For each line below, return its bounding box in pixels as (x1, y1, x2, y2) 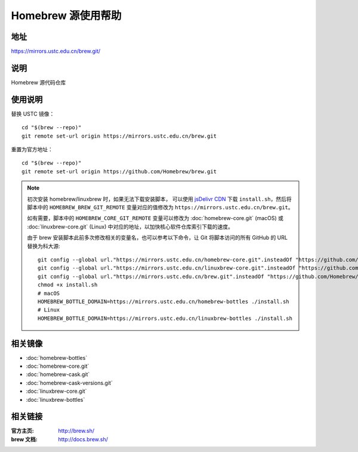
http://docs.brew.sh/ (58, 435, 109, 442)
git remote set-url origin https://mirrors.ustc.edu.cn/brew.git (21, 132, 217, 139)
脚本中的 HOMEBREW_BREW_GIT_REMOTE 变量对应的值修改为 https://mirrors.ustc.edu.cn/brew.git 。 (27, 204, 294, 210)
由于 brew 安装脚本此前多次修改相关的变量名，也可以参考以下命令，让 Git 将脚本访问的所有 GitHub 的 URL (27, 234, 288, 242)
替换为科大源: (27, 242, 61, 249)
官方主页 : (11, 427, 34, 435)
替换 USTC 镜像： (11, 110, 55, 117)
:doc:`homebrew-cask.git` (26, 371, 90, 378)
